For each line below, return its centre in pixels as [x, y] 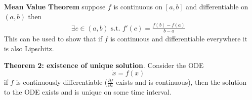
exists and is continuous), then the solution [181, 82]
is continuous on [138, 6]
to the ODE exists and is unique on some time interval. [88, 92]
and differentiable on [217, 6]
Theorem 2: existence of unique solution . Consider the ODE [104, 65]
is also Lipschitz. [29, 48]
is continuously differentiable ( [62, 82]
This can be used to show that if [53, 39]
